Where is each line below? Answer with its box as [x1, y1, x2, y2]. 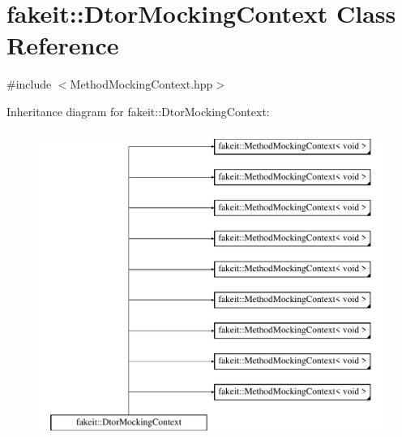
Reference [6, 28, 119, 62]
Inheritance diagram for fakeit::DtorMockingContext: [6, 102, 270, 119]
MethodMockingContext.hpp [70, 76, 213, 93]
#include [6, 76, 52, 93]
